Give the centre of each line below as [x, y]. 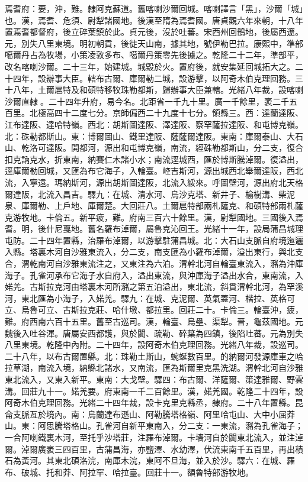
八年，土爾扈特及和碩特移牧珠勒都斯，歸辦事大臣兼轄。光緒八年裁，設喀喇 [158, 90]
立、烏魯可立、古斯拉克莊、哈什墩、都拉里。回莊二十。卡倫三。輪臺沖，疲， [154, 310]
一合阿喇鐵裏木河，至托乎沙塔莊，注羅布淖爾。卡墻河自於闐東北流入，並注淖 [154, 437]
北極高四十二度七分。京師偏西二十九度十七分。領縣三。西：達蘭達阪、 [166, 113]
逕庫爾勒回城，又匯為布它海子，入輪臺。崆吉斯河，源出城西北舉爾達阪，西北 [154, 171]
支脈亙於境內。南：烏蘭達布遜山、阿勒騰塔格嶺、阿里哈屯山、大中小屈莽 [154, 414]
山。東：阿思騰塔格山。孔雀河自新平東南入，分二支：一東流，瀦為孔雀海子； [154, 426]
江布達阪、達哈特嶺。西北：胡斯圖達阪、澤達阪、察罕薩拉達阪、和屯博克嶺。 [154, 124]
